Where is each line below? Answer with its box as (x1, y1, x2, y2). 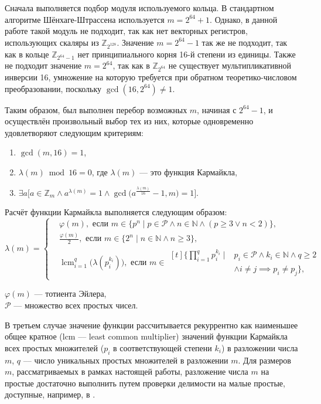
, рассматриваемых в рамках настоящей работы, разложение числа (12, 365, 248, 378)
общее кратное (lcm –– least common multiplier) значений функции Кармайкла (5, 330, 288, 342)
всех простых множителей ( (5, 341, 104, 354)
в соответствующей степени (113, 341, 212, 354)
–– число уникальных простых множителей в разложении (23, 354, 228, 366)
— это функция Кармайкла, (139, 166, 237, 178)
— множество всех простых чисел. (13, 298, 138, 311)
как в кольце (5, 47, 49, 60)
